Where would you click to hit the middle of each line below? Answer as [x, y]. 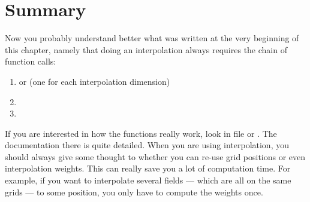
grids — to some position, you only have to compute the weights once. [134, 192]
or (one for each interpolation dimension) [94, 81]
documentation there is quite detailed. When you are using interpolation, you [147, 145]
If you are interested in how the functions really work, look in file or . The [141, 133]
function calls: [31, 61]
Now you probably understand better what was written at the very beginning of [152, 38]
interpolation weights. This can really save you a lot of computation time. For [148, 168]
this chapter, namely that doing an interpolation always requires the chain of [146, 49]
